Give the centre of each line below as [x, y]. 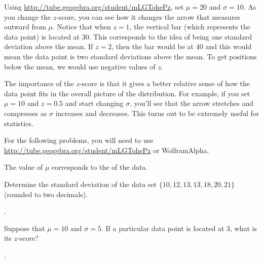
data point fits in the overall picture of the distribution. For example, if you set [127, 93]
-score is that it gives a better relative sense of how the [164, 83]
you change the [28, 16]
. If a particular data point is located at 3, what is [179, 228]
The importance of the [39, 83]
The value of [24, 167]
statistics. [19, 123]
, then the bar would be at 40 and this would [182, 46]
